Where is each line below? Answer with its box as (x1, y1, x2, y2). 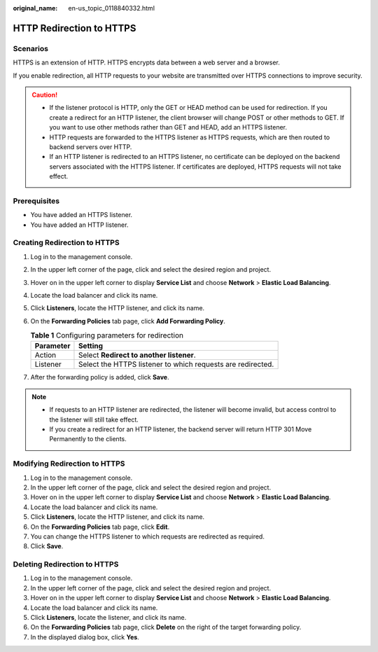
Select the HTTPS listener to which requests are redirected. (78, 359, 274, 369)
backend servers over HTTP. (49, 142, 132, 151)
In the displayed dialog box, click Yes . (30, 632, 139, 641)
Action (34, 350, 57, 360)
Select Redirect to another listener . (78, 350, 196, 360)
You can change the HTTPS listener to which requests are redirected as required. (30, 532, 265, 541)
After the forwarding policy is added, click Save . (30, 373, 169, 382)
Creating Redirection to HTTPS (13, 238, 120, 248)
